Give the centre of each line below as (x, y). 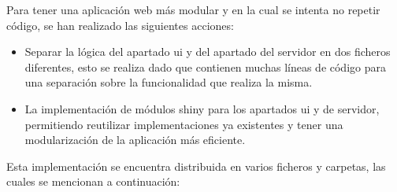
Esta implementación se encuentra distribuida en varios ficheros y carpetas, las (196, 166)
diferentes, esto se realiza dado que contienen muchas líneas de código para (205, 66)
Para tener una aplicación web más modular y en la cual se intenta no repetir (193, 9)
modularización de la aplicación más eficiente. (135, 140)
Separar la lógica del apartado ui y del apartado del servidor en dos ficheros (208, 52)
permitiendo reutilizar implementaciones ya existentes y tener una (184, 124)
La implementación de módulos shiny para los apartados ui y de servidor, (202, 108)
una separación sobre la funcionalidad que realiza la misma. (169, 82)
